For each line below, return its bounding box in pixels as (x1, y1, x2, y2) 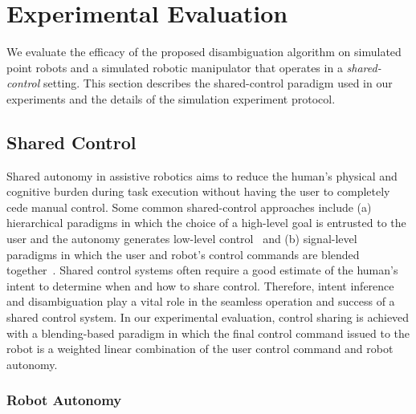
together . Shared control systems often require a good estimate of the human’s (6, 262, 398, 278)
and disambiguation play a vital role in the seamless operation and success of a (6, 293, 395, 310)
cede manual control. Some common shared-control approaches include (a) (6, 198, 372, 215)
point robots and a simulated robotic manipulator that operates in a (6, 59, 343, 75)
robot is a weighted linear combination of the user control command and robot (6, 340, 394, 357)
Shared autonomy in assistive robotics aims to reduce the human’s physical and (6, 167, 398, 184)
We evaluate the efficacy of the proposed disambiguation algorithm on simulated (6, 43, 402, 60)
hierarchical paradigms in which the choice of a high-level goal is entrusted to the (6, 214, 406, 231)
